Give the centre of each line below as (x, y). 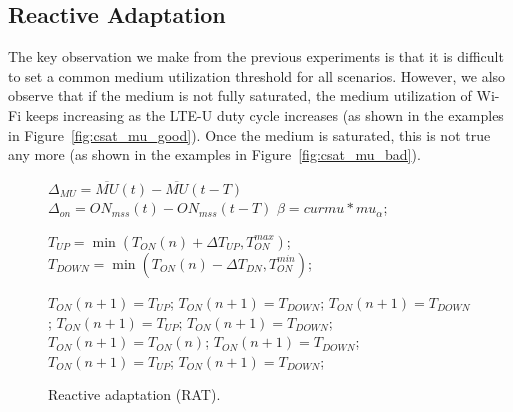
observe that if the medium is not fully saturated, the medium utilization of (240, 95)
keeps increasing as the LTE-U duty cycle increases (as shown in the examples (264, 114)
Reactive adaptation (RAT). (134, 394)
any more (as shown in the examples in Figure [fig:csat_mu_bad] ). (214, 154)
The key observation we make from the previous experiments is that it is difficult (256, 56)
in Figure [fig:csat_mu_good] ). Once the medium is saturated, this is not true (249, 134)
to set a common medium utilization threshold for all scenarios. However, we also (257, 75)
